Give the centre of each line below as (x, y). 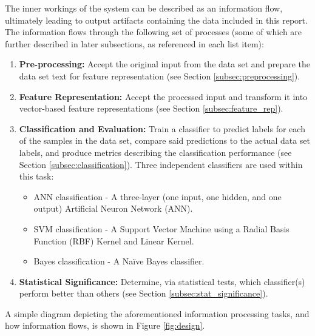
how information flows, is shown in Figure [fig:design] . (105, 325)
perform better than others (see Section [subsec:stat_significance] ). (144, 293)
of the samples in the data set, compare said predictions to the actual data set (165, 140)
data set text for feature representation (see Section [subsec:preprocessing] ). (160, 76)
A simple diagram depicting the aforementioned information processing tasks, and (157, 313)
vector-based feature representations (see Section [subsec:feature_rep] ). (151, 108)
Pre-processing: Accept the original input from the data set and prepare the (165, 64)
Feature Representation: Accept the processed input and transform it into (163, 96)
